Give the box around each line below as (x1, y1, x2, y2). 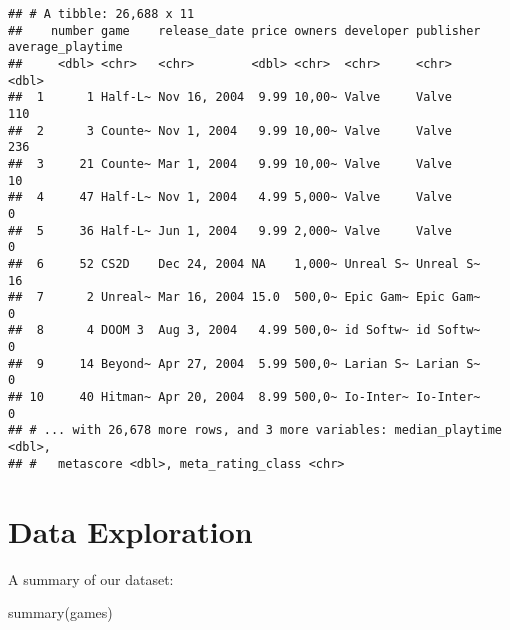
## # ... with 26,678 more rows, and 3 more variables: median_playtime (8, 423, 502, 438)
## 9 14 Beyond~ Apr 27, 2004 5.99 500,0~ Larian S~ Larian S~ (8, 356, 481, 371)
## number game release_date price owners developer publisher (8, 23, 481, 38)
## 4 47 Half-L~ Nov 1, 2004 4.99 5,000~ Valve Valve (8, 190, 452, 205)
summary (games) (8, 602, 113, 623)
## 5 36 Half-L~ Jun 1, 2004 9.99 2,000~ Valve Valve (8, 223, 452, 238)
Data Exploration (8, 510, 253, 551)
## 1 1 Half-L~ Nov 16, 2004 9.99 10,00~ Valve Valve (8, 90, 452, 105)
